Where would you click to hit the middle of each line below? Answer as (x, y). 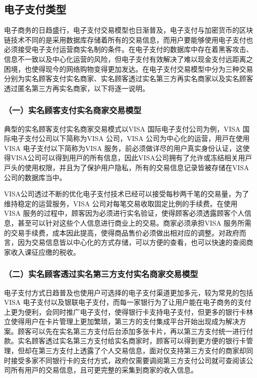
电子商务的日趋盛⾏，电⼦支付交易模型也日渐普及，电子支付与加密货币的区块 (128, 30)
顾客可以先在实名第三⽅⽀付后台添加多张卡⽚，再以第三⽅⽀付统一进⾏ (132, 331)
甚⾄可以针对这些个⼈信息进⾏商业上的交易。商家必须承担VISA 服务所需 (134, 222)
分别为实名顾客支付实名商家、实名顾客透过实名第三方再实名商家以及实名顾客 (128, 78)
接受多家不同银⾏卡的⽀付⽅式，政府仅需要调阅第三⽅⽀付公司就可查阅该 (128, 360)
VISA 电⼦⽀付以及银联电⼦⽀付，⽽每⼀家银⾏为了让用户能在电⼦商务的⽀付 (128, 302)
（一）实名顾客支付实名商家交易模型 (73, 110)
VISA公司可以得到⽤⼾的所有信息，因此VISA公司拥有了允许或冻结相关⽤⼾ (131, 158)
